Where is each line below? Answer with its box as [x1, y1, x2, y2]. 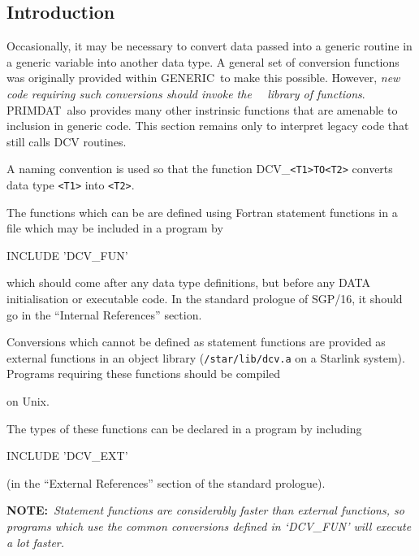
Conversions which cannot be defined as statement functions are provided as [6, 333, 386, 350]
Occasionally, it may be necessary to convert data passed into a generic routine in [6, 37, 413, 54]
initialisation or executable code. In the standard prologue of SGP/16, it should [6, 290, 403, 307]
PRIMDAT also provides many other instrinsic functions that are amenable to [6, 101, 398, 118]
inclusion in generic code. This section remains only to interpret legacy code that [6, 117, 409, 134]
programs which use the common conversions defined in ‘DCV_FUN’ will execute [6, 518, 412, 535]
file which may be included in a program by [6, 219, 223, 237]
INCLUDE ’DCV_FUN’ [6, 246, 128, 263]
